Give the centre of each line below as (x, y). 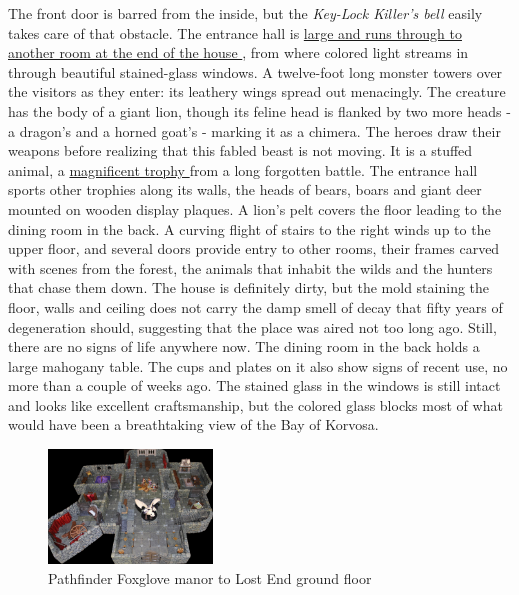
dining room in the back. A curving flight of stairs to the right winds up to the (249, 228)
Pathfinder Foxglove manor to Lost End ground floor (210, 577)
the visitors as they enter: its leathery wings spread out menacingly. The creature (257, 91)
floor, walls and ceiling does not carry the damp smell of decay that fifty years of (255, 306)
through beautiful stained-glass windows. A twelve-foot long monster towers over (255, 71)
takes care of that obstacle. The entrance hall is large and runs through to (235, 32)
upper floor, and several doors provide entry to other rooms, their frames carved (254, 248)
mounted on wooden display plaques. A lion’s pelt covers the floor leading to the (255, 208)
